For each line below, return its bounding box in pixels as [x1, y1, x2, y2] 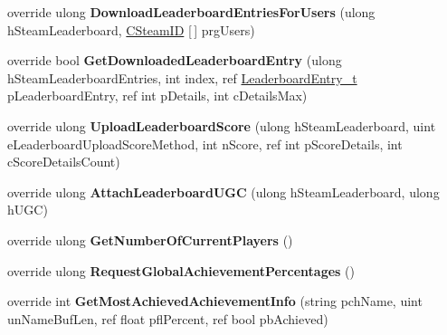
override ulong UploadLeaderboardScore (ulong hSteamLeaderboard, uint [7, 116, 436, 135]
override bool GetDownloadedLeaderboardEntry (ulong [7, 51, 342, 70]
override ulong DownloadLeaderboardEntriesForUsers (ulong [7, 3, 376, 21]
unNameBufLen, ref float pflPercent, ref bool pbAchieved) [7, 309, 328, 328]
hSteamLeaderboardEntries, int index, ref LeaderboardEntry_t [7, 68, 357, 87]
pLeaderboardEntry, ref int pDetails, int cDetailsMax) [7, 86, 308, 105]
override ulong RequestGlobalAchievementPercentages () [7, 261, 356, 280]
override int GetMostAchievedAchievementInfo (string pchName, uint [7, 292, 423, 311]
